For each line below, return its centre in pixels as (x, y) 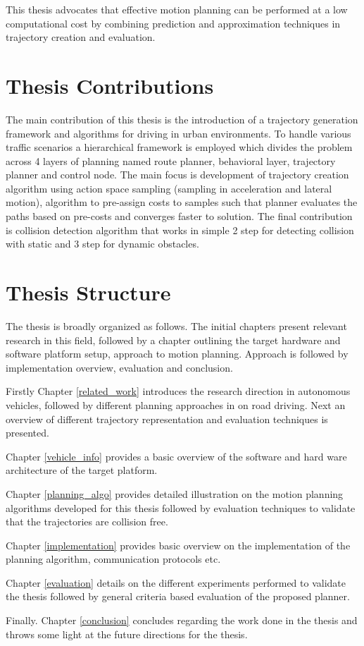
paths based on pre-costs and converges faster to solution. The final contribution (179, 216)
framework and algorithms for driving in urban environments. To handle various (178, 133)
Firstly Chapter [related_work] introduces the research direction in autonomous (178, 391)
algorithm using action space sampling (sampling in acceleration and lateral (169, 188)
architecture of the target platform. (82, 470)
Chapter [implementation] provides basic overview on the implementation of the (178, 545)
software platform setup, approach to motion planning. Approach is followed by (177, 354)
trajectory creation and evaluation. (81, 37)
